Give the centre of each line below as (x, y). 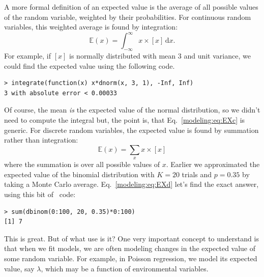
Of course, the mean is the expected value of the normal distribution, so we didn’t (132, 110)
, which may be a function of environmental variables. (125, 268)
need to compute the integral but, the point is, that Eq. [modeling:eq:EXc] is (125, 120)
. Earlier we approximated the (213, 164)
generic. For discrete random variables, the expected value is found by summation (131, 130)
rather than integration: (41, 140)
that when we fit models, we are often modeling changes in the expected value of (130, 248)
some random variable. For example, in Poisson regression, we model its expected (131, 258)
